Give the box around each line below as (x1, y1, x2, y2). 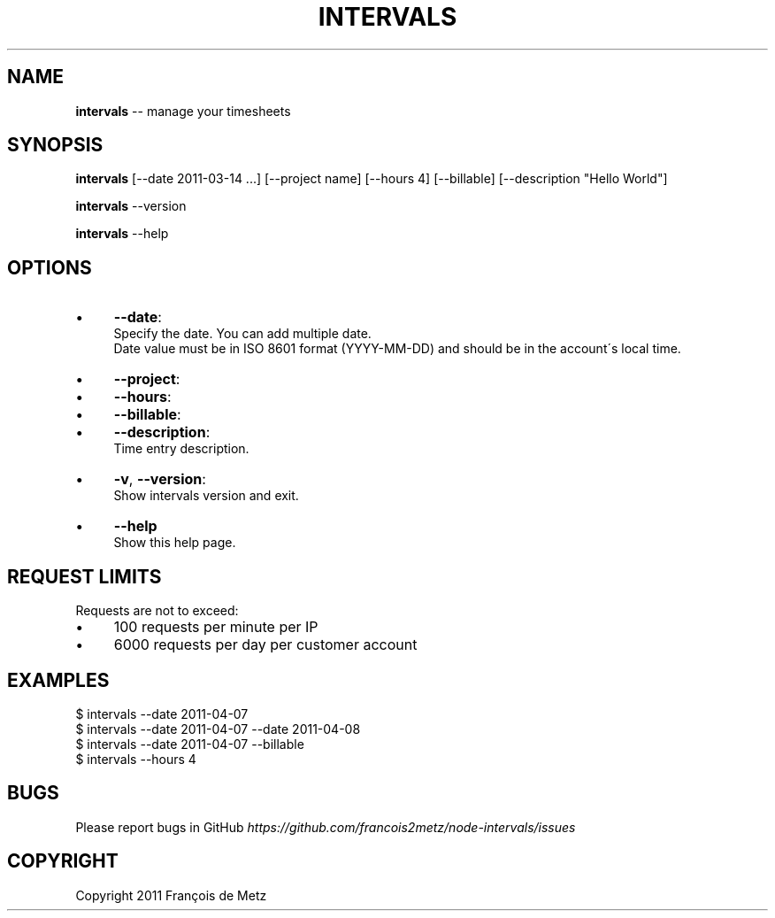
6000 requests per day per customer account (113, 636, 418, 654)
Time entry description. (113, 441, 249, 457)
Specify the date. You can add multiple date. (113, 326, 372, 342)
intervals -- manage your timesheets (75, 103, 291, 119)
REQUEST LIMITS (7, 565, 162, 588)
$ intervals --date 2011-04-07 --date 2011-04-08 (75, 721, 361, 737)
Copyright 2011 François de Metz (75, 887, 267, 903)
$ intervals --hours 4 (75, 751, 196, 767)
